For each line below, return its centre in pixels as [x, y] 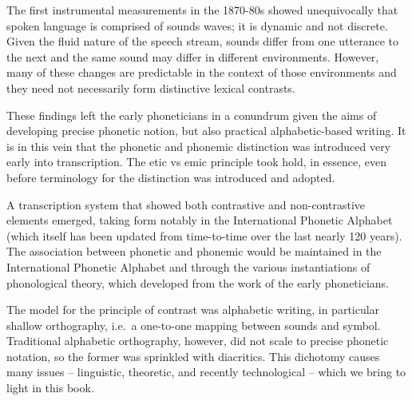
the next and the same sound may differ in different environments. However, [193, 56]
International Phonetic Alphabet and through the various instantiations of [188, 266]
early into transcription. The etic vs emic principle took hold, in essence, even [197, 162]
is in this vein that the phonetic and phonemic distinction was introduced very [199, 146]
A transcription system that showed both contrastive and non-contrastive [186, 204]
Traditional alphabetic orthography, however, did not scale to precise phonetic [198, 341]
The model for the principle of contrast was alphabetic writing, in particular [193, 310]
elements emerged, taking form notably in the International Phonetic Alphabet [200, 220]
